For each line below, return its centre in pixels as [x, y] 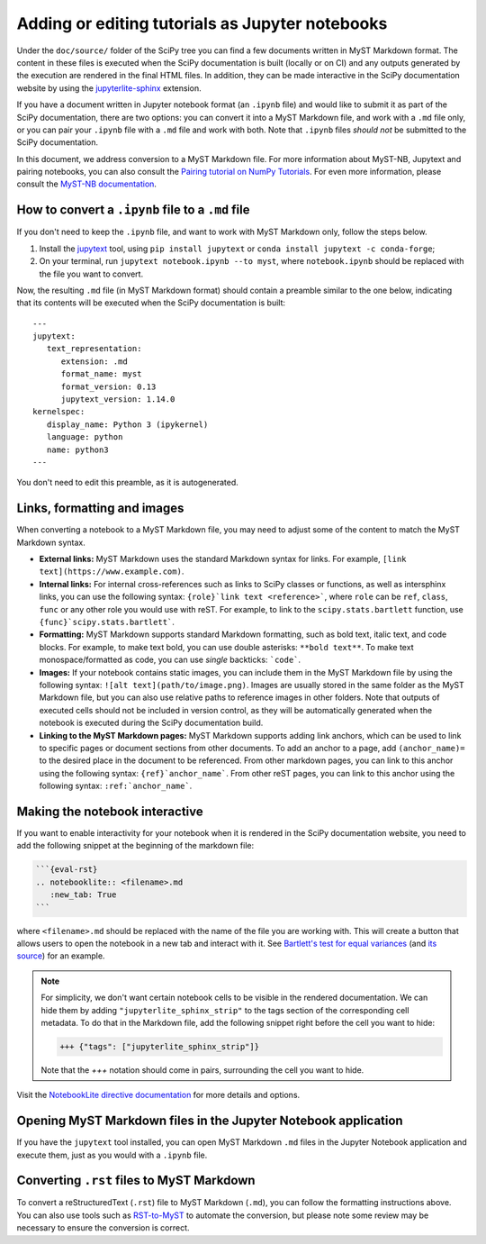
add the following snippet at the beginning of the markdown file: [135, 846]
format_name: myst [101, 374]
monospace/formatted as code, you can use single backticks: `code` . [170, 660]
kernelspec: [59, 412]
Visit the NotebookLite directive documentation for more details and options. [158, 1095]
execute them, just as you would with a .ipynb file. [112, 1155]
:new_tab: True [83, 895]
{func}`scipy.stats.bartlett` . [107, 622]
